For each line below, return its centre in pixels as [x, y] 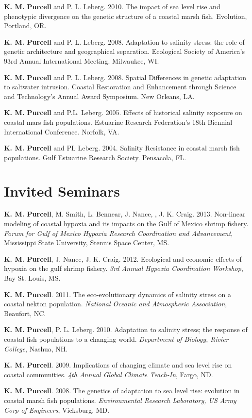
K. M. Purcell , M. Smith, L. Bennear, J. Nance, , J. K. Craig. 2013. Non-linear [125, 214]
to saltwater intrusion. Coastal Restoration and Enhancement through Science [120, 87]
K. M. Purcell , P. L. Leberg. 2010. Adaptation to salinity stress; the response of [126, 329]
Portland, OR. [25, 25]
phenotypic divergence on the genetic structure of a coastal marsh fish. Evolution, [126, 16]
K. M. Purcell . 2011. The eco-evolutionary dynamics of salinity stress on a [118, 294]
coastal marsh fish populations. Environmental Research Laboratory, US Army [120, 400]
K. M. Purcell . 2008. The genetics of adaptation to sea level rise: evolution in [122, 391]
